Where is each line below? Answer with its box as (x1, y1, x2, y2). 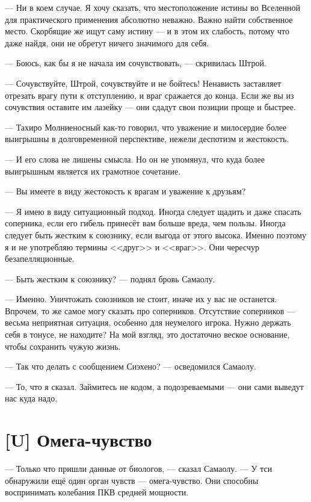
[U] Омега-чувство (5, 427, 152, 452)
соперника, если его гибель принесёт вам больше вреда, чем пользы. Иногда (5, 217, 286, 229)
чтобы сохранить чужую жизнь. (5, 339, 121, 352)
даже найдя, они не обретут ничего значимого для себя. (5, 36, 209, 49)
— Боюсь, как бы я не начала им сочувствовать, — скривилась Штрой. (5, 57, 266, 69)
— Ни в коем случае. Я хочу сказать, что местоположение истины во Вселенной (5, 1, 301, 13)
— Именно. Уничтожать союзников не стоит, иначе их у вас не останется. (5, 293, 277, 305)
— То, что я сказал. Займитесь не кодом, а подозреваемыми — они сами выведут (5, 380, 304, 392)
